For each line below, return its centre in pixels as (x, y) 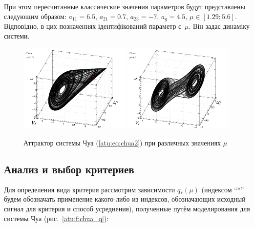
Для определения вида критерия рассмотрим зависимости (90, 189)
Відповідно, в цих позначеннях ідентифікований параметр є (93, 26)
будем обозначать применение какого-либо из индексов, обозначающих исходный (125, 199)
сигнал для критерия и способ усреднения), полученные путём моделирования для (127, 209)
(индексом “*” (223, 189)
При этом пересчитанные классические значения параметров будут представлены (125, 6)
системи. (17, 35)
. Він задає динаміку (219, 26)
